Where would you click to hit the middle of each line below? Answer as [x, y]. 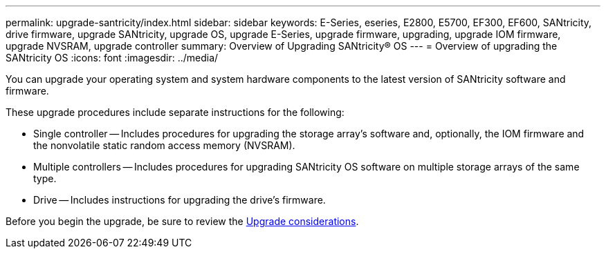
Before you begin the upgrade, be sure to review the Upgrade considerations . [182, 221]
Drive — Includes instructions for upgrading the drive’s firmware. [180, 200]
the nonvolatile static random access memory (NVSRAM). [164, 145]
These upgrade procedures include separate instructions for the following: [175, 112]
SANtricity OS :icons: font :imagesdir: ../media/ [112, 58]
